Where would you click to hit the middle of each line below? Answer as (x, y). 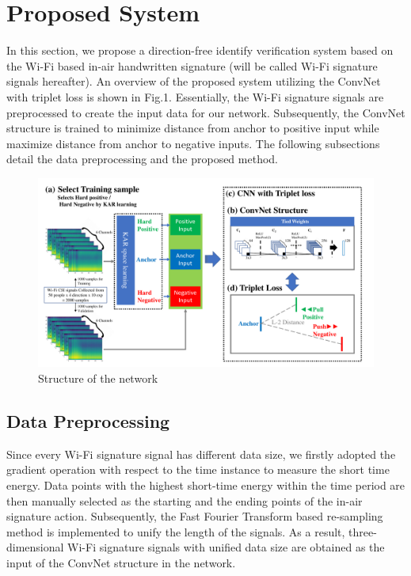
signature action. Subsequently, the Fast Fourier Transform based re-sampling (195, 516)
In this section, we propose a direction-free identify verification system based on (200, 50)
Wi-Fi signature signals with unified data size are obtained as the (226, 547)
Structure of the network (98, 378)
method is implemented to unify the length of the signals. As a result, (176, 531)
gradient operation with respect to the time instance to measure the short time (198, 469)
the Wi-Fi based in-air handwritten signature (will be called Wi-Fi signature (192, 65)
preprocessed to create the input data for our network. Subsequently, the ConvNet (206, 112)
